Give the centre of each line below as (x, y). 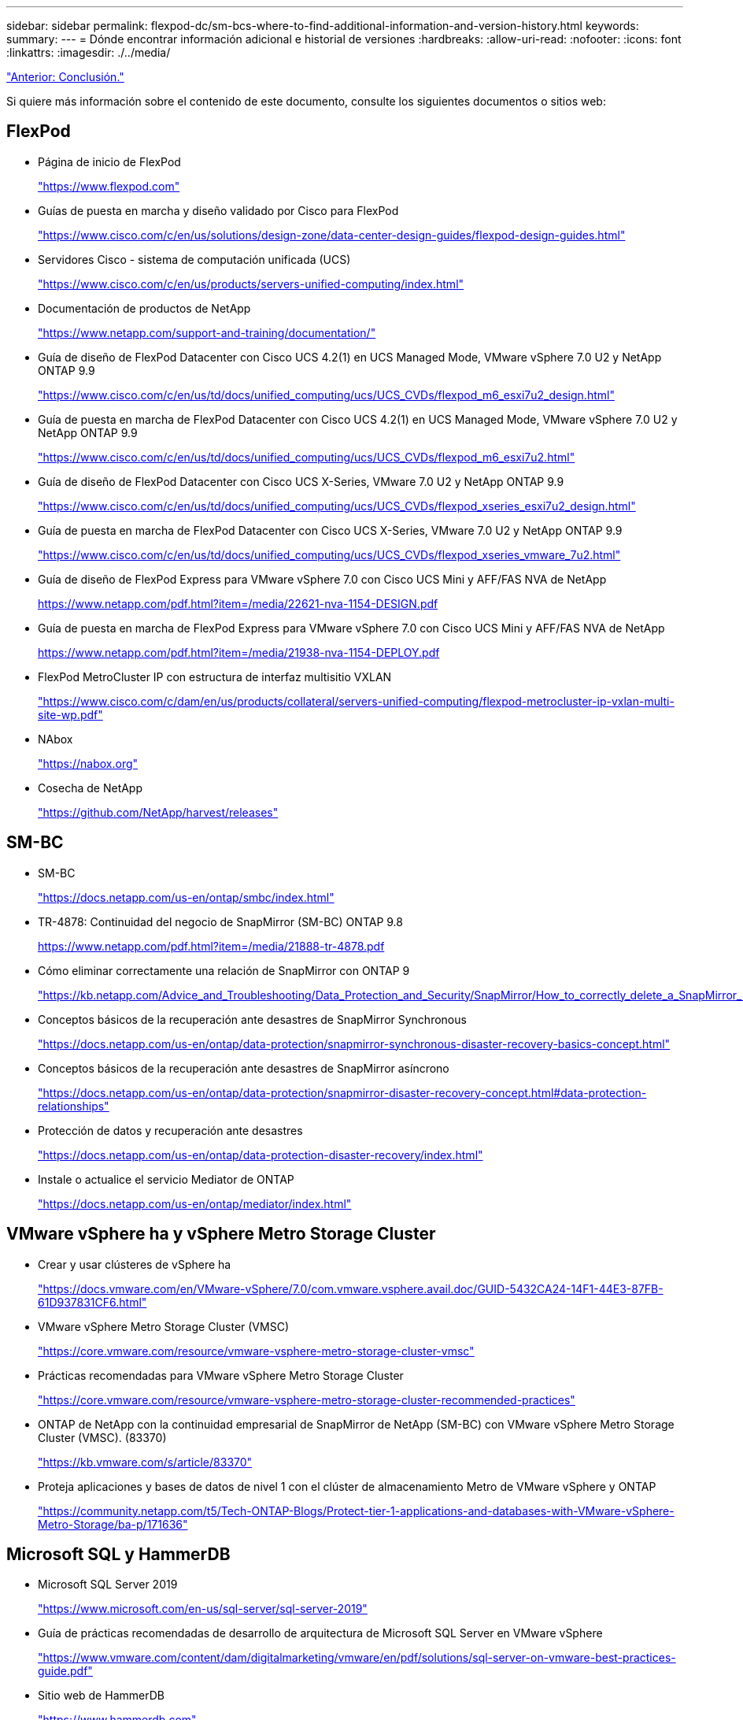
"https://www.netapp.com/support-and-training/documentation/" (207, 332)
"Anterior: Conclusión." (65, 77)
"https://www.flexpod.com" (109, 186)
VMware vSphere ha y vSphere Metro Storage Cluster (221, 1234)
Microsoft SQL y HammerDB (118, 1554)
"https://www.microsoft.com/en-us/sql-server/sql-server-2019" (203, 1609)
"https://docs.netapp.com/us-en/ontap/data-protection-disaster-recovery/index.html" (261, 1155)
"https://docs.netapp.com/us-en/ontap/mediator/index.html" (195, 1203)
